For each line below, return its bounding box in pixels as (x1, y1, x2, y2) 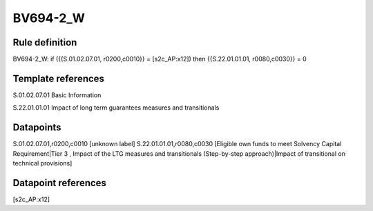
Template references (12, 72, 105, 84)
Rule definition (12, 37, 77, 48)
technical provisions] (12, 159, 73, 168)
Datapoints (12, 121, 61, 134)
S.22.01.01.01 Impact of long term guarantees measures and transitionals (12, 103, 220, 112)
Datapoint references (12, 177, 107, 189)
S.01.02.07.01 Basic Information (12, 90, 102, 99)
